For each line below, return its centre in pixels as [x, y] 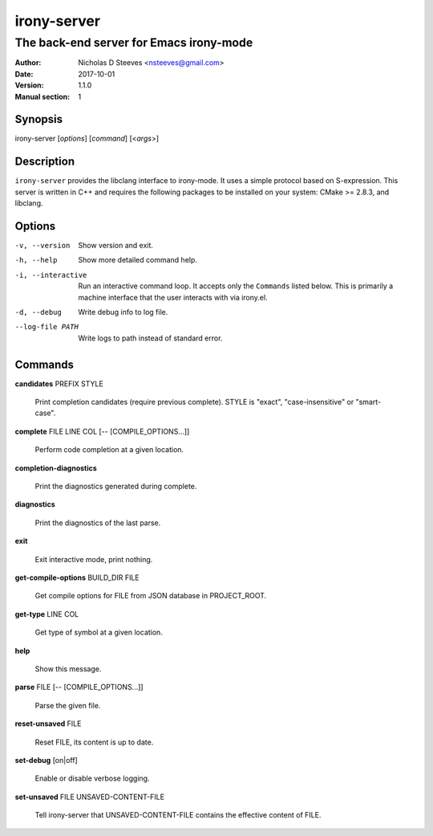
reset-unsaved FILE [48, 724]
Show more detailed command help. [138, 260]
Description [45, 162]
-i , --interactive [51, 275]
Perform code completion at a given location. [109, 450]
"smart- [368, 402]
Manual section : [42, 96]
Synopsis [39, 119]
